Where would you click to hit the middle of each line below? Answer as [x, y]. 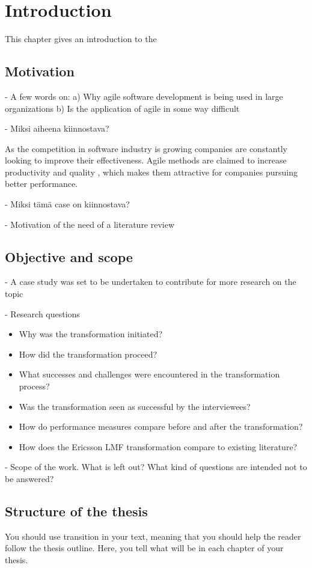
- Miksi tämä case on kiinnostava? [67, 204]
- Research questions [42, 313]
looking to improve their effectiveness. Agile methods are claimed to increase [146, 160]
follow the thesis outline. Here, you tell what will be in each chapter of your [144, 548]
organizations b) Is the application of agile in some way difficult [122, 108]
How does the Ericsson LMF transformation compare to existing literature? [158, 446]
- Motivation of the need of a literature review [90, 224]
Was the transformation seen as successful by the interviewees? [135, 406]
